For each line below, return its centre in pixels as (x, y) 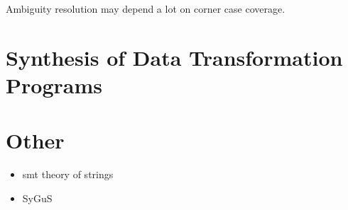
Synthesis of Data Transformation (174, 57)
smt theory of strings (68, 174)
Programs (54, 84)
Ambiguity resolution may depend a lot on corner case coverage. (146, 8)
